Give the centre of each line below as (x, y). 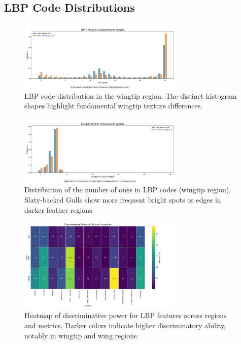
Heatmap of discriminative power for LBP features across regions (126, 315)
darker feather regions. (59, 209)
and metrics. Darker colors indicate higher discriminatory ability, (125, 325)
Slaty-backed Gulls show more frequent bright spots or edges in (123, 200)
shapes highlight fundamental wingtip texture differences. (114, 106)
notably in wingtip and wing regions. (82, 335)
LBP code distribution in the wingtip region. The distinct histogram (131, 95)
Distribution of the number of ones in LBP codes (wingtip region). (128, 190)
